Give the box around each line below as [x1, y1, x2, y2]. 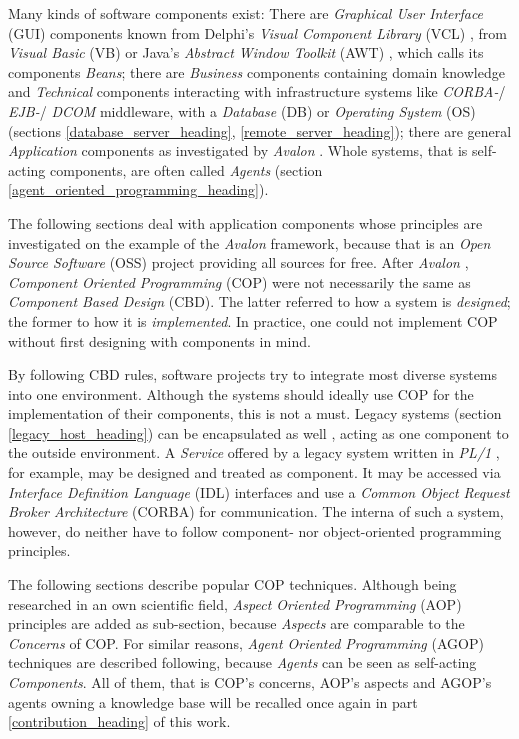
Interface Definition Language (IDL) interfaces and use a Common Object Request [8, 481, 510, 502]
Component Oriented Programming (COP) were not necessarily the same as [8, 271, 471, 292]
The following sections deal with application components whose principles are [8, 212, 483, 233]
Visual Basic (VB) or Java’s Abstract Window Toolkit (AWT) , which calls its [8, 42, 484, 63]
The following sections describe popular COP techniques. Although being [8, 574, 457, 595]
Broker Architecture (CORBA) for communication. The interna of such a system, [8, 501, 504, 522]
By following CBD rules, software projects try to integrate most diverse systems [8, 364, 498, 385]
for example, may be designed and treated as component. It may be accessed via [8, 462, 501, 483]
